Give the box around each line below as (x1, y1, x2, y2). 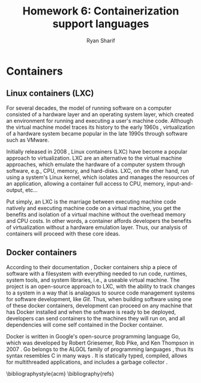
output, (6, 186, 24, 193)
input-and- (166, 179, 193, 187)
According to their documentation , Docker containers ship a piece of (6, 263, 178, 270)
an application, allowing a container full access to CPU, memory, (6, 179, 166, 187)
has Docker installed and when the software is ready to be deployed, (6, 308, 176, 316)
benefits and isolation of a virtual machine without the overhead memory (6, 211, 186, 218)
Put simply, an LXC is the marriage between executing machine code (6, 198, 176, 205)
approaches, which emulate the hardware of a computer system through (6, 161, 185, 168)
